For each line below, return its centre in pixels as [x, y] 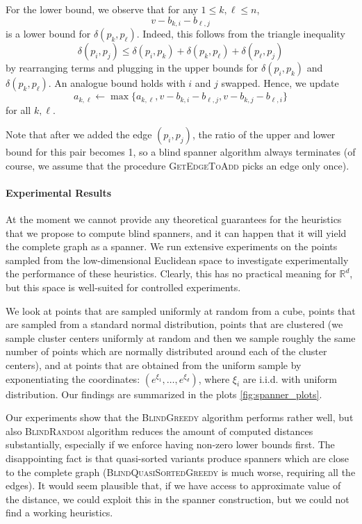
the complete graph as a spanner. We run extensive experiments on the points [172, 246]
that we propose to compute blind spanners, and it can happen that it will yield [176, 232]
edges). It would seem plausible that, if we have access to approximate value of [173, 485]
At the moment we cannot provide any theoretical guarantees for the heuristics [174, 219]
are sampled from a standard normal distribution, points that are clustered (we [174, 324]
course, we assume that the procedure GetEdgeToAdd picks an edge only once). [178, 165]
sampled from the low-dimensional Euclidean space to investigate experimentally [177, 260]
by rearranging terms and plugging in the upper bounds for [132, 68]
